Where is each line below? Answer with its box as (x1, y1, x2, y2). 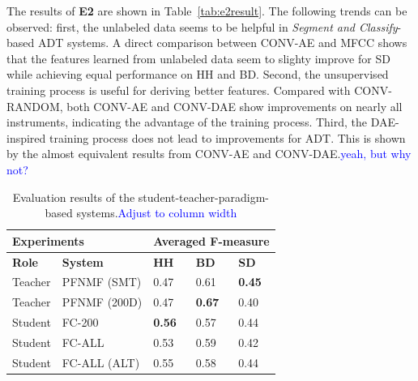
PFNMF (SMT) (62, 273, 142, 290)
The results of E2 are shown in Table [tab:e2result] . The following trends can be (6, 2, 407, 19)
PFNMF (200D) (62, 293, 143, 310)
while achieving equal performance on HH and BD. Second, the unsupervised (6, 66, 389, 83)
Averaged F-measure (153, 232, 270, 249)
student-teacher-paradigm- (138, 188, 270, 205)
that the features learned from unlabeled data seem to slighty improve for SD (6, 49, 390, 66)
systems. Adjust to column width (76, 204, 237, 221)
